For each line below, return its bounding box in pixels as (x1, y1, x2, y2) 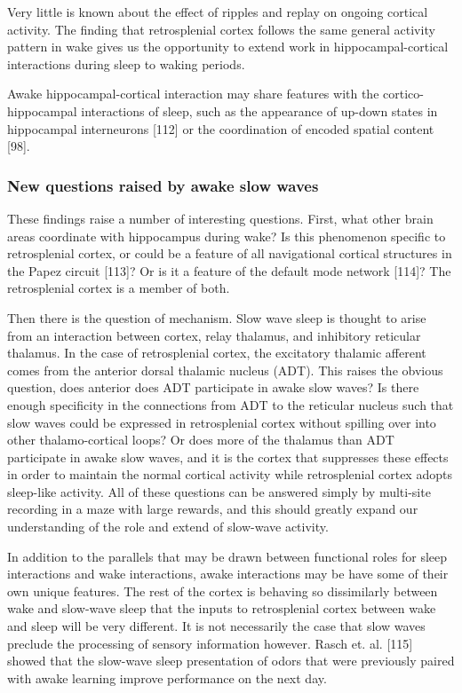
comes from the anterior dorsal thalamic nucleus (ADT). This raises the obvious (7, 360, 443, 379)
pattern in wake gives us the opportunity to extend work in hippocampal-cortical (7, 37, 449, 56)
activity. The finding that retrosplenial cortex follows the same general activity (7, 20, 435, 38)
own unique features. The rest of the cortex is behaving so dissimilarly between (7, 581, 438, 600)
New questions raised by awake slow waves (7, 174, 319, 196)
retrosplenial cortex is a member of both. (7, 279, 230, 297)
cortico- (383, 84, 424, 103)
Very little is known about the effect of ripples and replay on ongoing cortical (7, 3, 428, 20)
